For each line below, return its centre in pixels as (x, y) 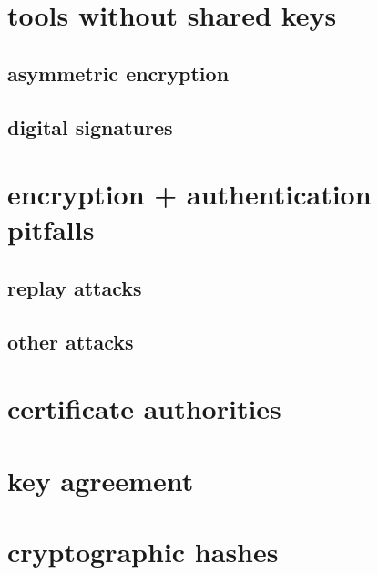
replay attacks (75, 287)
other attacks (71, 341)
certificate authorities (144, 408)
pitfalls (51, 230)
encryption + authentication (189, 194)
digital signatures (90, 126)
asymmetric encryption (118, 73)
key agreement (101, 480)
